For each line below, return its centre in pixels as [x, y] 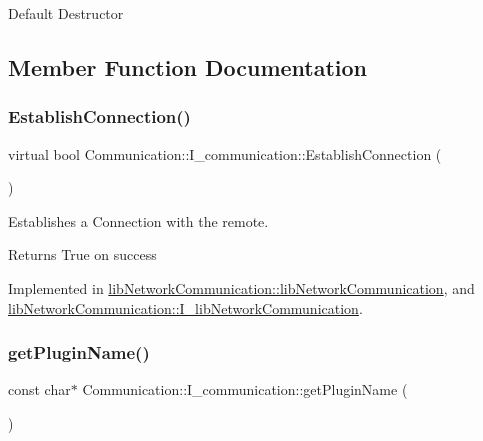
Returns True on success [82, 254]
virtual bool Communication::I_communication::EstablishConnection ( [225, 153]
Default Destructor [66, 13]
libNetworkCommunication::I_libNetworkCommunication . [185, 307]
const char [39, 389]
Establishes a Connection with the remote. [138, 220]
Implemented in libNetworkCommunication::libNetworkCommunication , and [241, 287]
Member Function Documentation [188, 66]
